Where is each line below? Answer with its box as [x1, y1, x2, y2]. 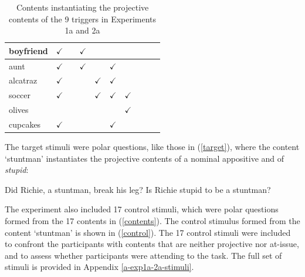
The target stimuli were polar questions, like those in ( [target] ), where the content [5, 141, 300, 153]
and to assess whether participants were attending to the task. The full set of [5, 249, 282, 261]
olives [9, 104, 29, 116]
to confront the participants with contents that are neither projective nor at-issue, [5, 238, 299, 250]
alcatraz [9, 74, 38, 86]
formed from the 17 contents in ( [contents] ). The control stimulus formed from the [5, 215, 300, 227]
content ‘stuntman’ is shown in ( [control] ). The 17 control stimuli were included [5, 226, 291, 238]
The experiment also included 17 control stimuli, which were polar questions [5, 203, 279, 215]
